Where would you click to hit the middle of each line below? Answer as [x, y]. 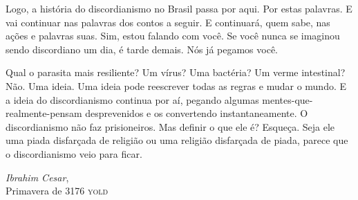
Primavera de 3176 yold [57, 191]
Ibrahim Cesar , [37, 177]
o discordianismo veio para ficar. [74, 153]
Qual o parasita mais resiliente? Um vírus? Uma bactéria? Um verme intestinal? [176, 72]
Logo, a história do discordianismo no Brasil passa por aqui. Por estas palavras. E [179, 8]
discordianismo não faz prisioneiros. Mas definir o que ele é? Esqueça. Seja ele [170, 126]
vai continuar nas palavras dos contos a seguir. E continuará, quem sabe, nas [168, 22]
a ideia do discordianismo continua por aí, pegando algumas [132, 99]
